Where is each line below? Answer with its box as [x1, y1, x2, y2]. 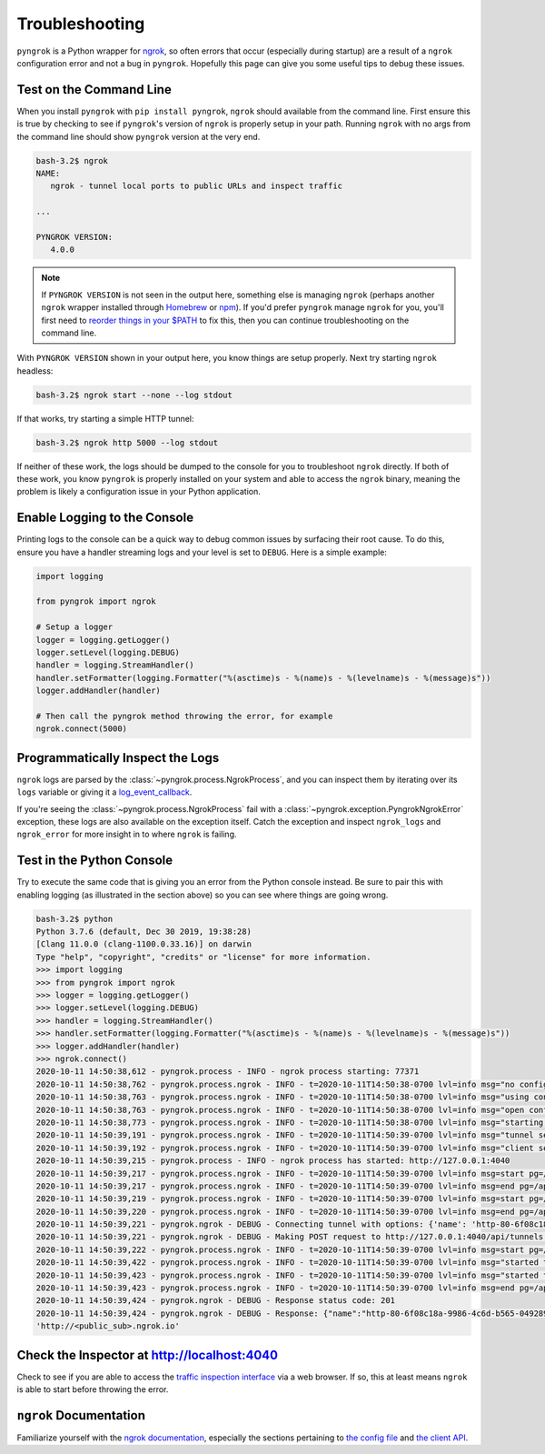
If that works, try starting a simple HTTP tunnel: [16, 413, 194, 424]
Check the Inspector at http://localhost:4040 [16, 1347, 279, 1363]
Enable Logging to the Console [16, 510, 194, 526]
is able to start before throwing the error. [16, 1384, 169, 1395]
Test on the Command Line [16, 82, 172, 97]
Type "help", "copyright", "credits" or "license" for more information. [35, 951, 372, 962]
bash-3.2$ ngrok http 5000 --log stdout [35, 437, 218, 447]
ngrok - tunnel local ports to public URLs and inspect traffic [50, 181, 343, 191]
